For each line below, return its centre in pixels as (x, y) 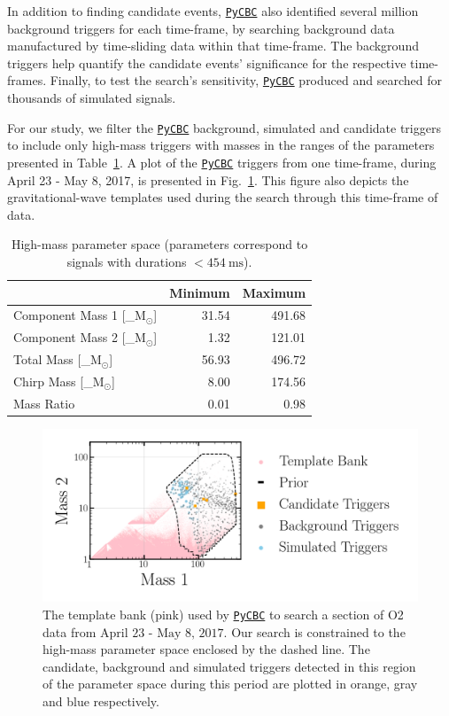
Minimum (200, 292)
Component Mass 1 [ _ (74, 315)
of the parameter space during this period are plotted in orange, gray (230, 684)
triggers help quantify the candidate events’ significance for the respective (207, 62)
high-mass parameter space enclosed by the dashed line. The (206, 649)
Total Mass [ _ (52, 359)
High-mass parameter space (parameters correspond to (159, 244)
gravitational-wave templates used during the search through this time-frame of (223, 197)
